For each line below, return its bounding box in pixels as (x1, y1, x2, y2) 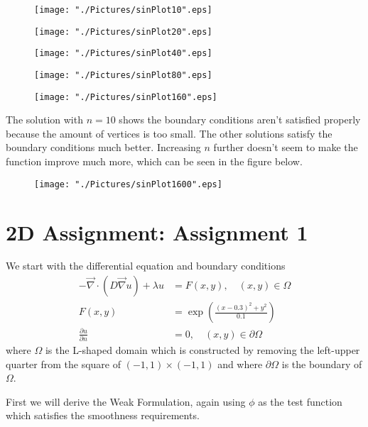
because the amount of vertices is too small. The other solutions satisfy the (6, 126, 332, 140)
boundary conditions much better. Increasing (6, 140, 201, 155)
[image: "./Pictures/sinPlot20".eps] (34, 26, 212, 37)
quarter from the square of (6, 356, 121, 371)
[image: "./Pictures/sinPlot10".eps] (34, 5, 212, 15)
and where (217, 356, 263, 371)
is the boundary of (281, 356, 362, 371)
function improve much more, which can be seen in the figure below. (6, 154, 303, 169)
